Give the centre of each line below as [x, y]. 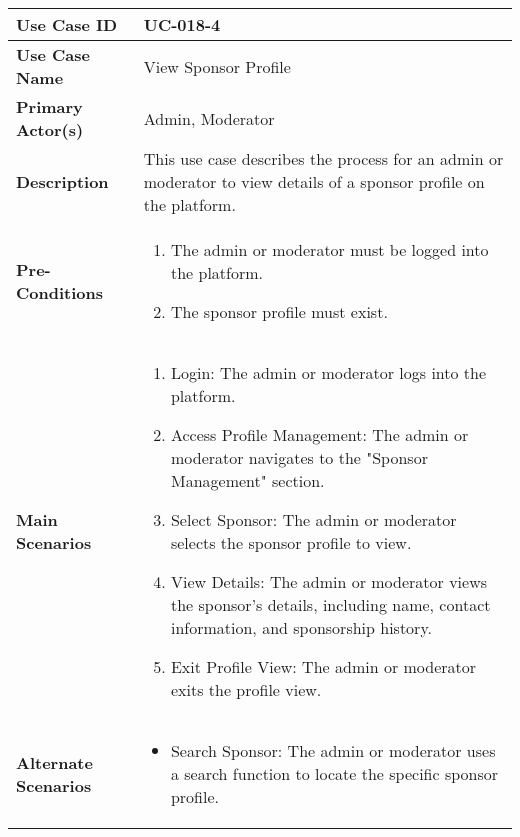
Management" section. [247, 480]
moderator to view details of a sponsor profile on [314, 181]
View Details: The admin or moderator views [329, 581]
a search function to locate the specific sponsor [334, 773]
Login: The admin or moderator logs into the [328, 372]
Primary [49, 106]
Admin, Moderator [209, 118]
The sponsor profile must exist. [279, 311]
